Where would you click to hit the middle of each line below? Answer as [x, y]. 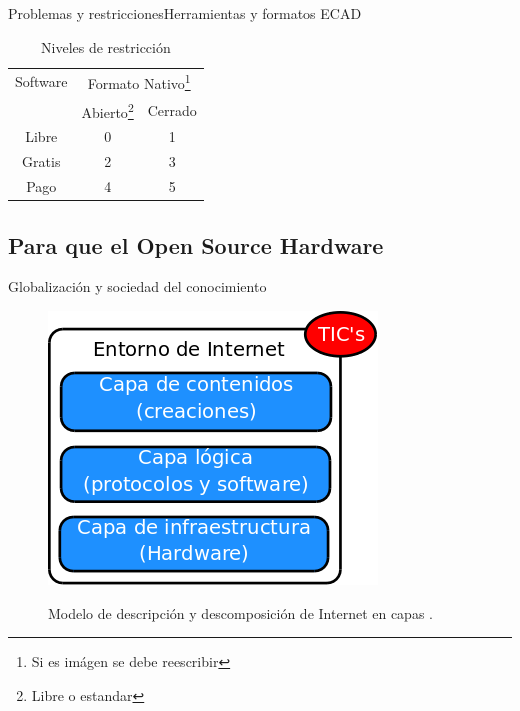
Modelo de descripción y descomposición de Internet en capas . [240, 612]
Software [41, 81]
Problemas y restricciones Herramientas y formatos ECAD [185, 13]
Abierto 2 [107, 110]
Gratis [41, 161]
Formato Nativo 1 [139, 82]
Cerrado [172, 109]
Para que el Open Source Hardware [196, 244]
